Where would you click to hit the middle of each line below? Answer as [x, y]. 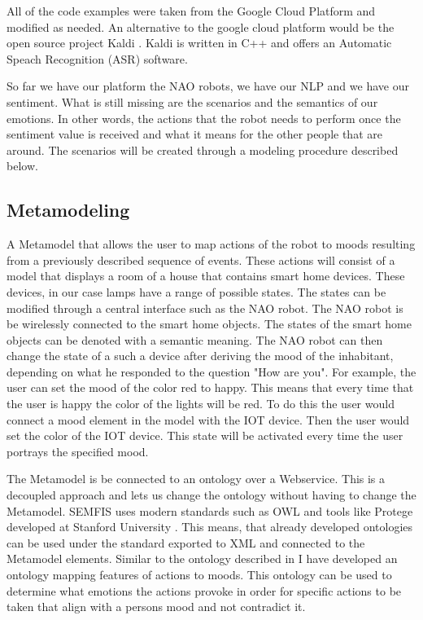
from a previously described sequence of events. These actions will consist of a [201, 259]
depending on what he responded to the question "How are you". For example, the [211, 371]
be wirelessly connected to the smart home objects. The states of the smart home [209, 324]
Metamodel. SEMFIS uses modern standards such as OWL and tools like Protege [210, 510]
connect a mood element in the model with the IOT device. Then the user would [208, 419]
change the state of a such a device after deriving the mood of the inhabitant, [200, 356]
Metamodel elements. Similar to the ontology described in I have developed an [202, 558]
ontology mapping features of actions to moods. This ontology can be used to [199, 575]
